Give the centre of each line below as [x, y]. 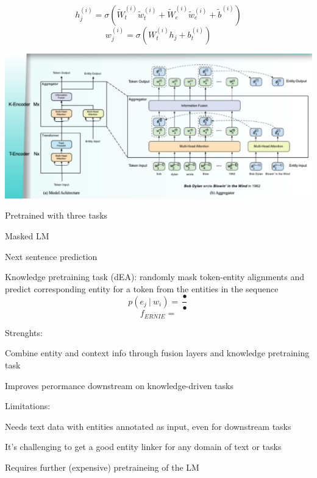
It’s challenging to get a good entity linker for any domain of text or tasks [143, 447]
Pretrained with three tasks [56, 215]
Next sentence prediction [51, 256]
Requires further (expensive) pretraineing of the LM [102, 467]
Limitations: [28, 406]
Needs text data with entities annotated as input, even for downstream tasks [148, 426]
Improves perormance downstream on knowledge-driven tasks [119, 385]
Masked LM [27, 235]
